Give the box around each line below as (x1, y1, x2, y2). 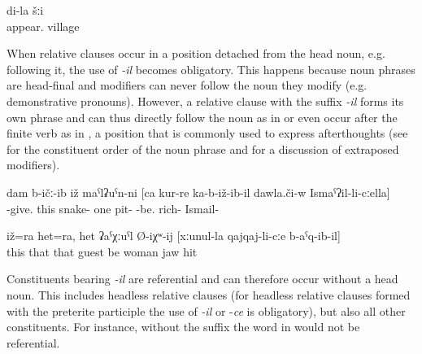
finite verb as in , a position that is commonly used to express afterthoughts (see (7, 125, 408, 142)
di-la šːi (7, 2, 44, 18)
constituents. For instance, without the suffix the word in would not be (7, 318, 360, 335)
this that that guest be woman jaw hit (7, 243, 198, 260)
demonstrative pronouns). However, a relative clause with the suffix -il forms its (7, 92, 404, 109)
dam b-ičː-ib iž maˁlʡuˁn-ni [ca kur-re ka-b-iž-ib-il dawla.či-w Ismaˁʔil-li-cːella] (7, 183, 390, 200)
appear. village (7, 17, 80, 34)
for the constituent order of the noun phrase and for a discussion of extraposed (7, 140, 399, 157)
